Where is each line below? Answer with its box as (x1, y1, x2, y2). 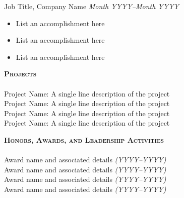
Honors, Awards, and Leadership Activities (4, 134, 164, 145)
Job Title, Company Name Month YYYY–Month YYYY (4, 1, 179, 11)
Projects (4, 68, 37, 79)
